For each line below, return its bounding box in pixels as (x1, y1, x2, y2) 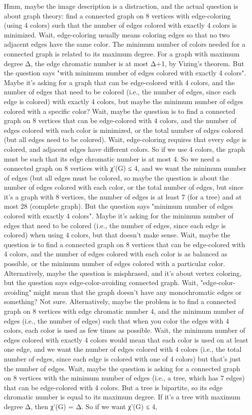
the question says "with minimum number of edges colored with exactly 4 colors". (4, 68, 246, 78)
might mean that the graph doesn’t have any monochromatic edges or (33, 287, 242, 297)
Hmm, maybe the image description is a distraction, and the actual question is (4, 1, 238, 11)
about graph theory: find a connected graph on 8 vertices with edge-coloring (4, 10, 231, 20)
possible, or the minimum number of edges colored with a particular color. (4, 258, 225, 269)
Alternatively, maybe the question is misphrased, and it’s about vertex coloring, (4, 268, 242, 278)
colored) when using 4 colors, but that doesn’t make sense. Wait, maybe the (4, 230, 231, 240)
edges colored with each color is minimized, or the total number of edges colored (4, 125, 243, 135)
